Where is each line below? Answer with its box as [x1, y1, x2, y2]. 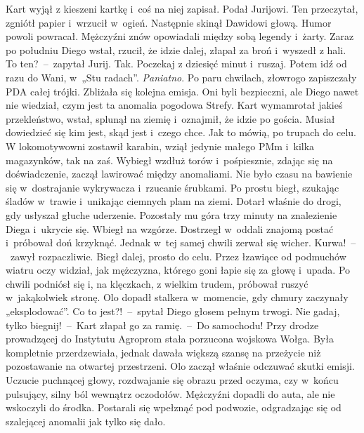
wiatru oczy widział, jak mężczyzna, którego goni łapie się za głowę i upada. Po [6, 262, 351, 277]
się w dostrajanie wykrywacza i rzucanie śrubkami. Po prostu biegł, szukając [6, 180, 339, 194]
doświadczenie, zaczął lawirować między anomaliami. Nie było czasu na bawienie [6, 166, 353, 181]
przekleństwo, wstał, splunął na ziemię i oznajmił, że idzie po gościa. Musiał [6, 111, 335, 126]
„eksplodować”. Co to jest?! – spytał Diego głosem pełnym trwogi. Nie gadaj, [6, 304, 340, 319]
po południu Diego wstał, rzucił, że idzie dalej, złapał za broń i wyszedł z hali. [6, 42, 346, 57]
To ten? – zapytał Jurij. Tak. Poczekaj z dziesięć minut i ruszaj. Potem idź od [6, 56, 347, 71]
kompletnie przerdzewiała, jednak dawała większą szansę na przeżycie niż [6, 345, 321, 359]
